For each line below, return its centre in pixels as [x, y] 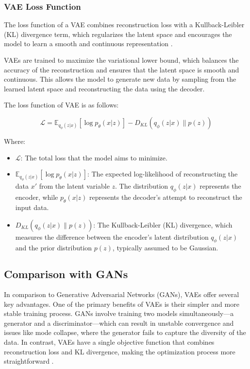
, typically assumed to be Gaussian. [165, 248]
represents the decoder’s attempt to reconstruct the [166, 197]
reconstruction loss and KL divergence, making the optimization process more [120, 351]
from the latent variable [74, 186]
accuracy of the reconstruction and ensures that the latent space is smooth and [122, 69]
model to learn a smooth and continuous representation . [88, 44]
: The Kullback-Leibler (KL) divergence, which [163, 224]
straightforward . [29, 361]
